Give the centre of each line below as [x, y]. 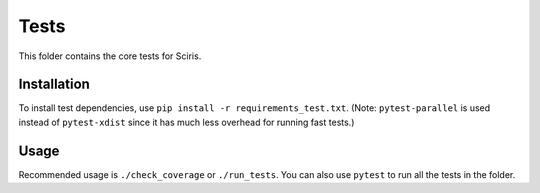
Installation [54, 84]
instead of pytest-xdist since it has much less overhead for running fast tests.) [186, 122]
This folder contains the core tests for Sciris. [110, 56]
